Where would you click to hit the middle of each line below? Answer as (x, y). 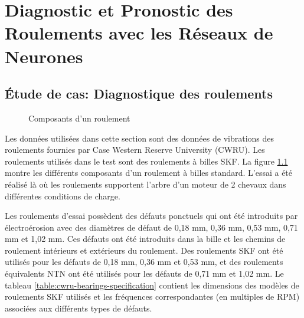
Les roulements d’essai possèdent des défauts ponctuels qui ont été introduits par (151, 216)
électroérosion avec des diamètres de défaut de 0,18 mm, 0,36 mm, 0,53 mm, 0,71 (151, 227)
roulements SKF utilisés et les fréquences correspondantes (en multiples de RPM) (152, 296)
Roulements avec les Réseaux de (139, 33)
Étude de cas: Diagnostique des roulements (139, 94)
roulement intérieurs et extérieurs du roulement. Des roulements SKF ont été (144, 250)
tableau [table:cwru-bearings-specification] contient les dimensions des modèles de (152, 285)
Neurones (44, 56)
